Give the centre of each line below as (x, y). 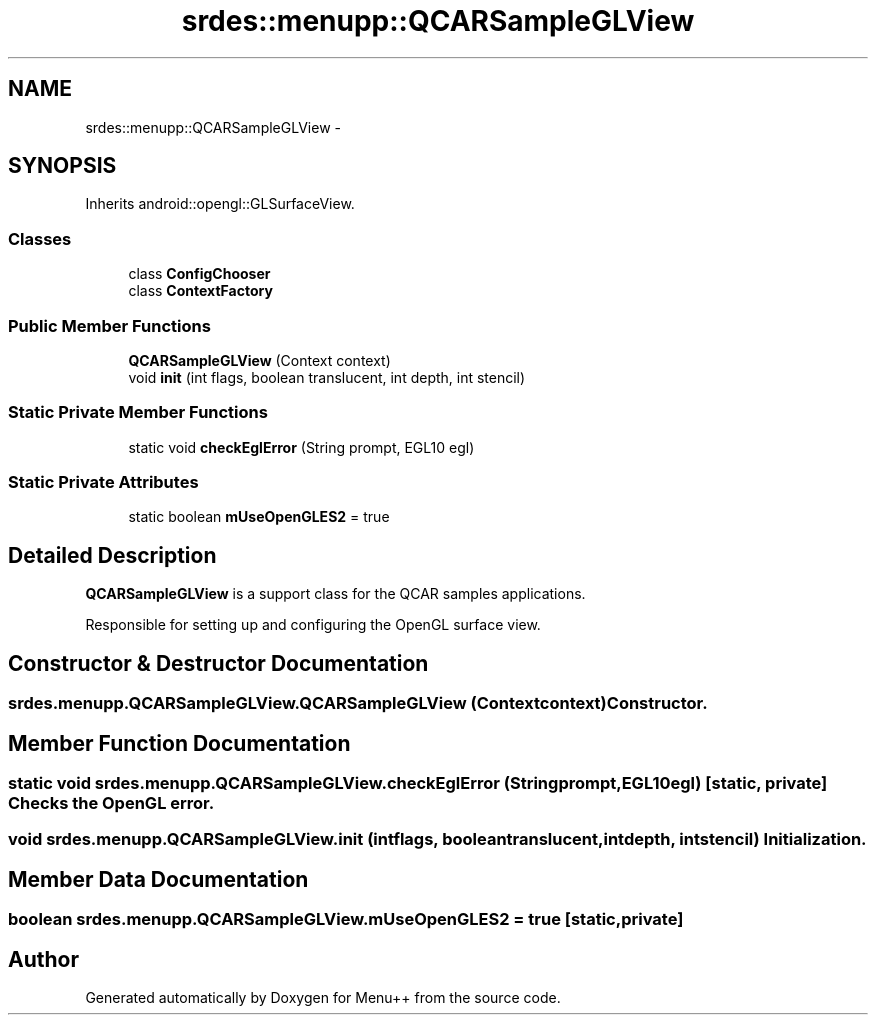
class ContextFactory (200, 291)
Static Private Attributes (103, 482)
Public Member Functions (109, 325)
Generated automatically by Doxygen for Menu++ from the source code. (323, 998)
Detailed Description (112, 555)
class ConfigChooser (199, 274)
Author (43, 959)
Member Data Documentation (158, 879)
